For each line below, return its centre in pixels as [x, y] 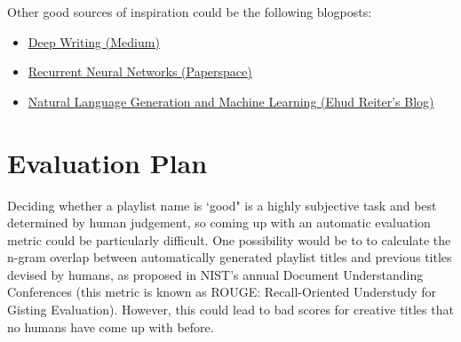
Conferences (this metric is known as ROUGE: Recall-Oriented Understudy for [222, 292]
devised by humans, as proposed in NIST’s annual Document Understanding [215, 274]
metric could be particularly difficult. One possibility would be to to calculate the [229, 239]
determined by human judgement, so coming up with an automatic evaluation [219, 223]
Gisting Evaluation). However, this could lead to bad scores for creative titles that [230, 310]
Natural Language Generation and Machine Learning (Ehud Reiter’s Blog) [231, 101]
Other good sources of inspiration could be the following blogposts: [190, 12]
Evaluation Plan [107, 162]
